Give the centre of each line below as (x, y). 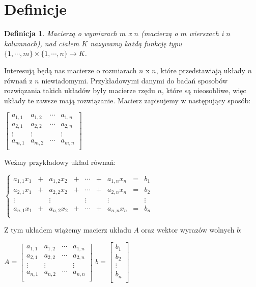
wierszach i (206, 33)
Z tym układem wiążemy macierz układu (68, 230)
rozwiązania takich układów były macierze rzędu (80, 90)
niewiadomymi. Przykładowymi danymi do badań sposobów (135, 80)
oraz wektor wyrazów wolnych (188, 230)
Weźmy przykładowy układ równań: (60, 162)
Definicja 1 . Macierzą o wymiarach (61, 33)
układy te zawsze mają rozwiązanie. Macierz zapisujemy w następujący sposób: (127, 100)
